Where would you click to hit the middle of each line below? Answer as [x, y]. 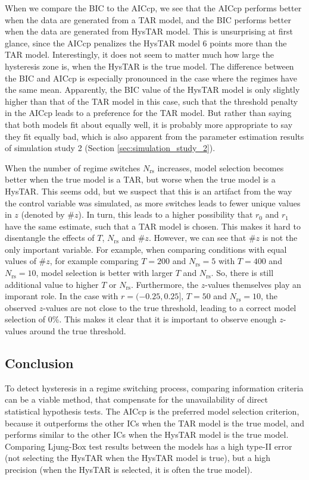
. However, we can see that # [202, 238]
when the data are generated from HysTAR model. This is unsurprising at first [149, 31]
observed [21, 307]
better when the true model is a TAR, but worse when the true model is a [140, 179]
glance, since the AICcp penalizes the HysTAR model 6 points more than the [146, 43]
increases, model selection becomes [221, 167]
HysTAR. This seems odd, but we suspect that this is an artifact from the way [149, 191]
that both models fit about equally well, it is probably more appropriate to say [149, 124]
